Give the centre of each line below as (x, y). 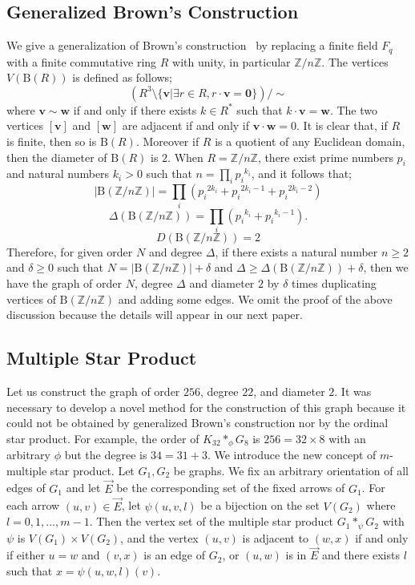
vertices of (31, 299)
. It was (353, 391)
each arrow (33, 505)
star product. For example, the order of (103, 438)
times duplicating (334, 283)
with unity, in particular (232, 61)
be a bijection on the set (260, 505)
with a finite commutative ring (82, 61)
